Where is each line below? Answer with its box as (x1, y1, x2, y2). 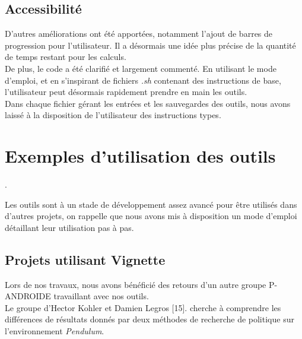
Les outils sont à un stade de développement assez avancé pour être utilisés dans (5, 198, 297, 210)
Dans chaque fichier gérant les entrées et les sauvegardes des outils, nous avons (5, 97, 291, 109)
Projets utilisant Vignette (5, 250, 166, 268)
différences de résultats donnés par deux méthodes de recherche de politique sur (5, 313, 294, 325)
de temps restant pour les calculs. (5, 50, 126, 63)
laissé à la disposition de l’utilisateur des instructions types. (5, 109, 221, 121)
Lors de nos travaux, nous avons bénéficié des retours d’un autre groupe (5, 278, 266, 290)
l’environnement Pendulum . (5, 325, 104, 337)
